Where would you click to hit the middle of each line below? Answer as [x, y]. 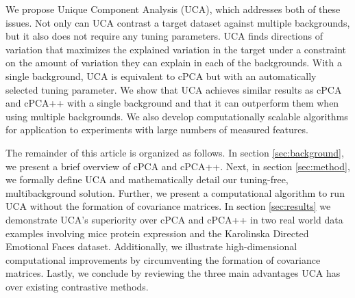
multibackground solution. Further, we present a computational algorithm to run [175, 192]
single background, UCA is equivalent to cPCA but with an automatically [161, 76]
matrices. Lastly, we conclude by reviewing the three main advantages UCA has [173, 273]
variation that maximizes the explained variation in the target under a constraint [176, 49]
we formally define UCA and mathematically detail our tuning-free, [147, 179]
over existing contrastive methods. [77, 286]
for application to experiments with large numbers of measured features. [157, 130]
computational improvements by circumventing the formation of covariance [163, 259]
